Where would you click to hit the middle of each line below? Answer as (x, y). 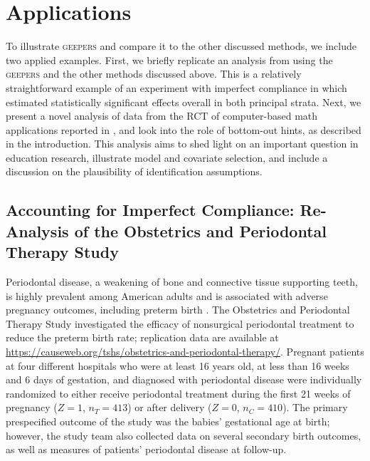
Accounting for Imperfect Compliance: (150, 210)
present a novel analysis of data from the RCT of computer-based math (162, 116)
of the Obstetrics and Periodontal (200, 230)
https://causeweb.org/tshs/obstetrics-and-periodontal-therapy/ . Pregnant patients (185, 352)
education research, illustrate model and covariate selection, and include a (167, 157)
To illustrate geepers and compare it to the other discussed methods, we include (181, 46)
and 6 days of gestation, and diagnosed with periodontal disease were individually (184, 379)
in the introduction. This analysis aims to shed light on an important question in (182, 144)
